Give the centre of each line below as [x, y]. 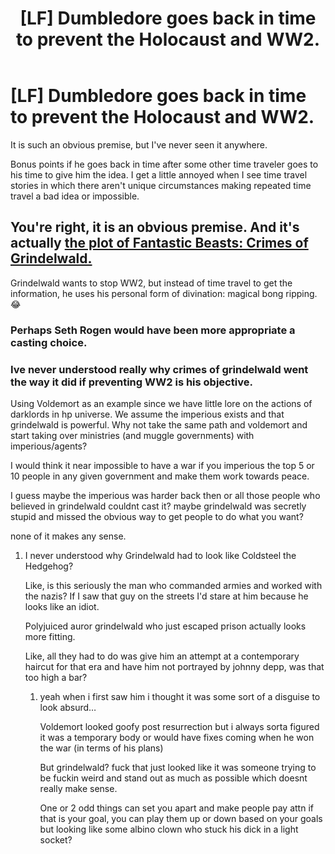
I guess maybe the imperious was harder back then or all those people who [165, 495]
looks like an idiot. [62, 606]
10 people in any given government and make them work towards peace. [160, 476]
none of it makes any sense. [68, 536]
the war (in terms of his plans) [101, 748]
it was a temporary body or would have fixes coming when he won [177, 737]
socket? [56, 839]
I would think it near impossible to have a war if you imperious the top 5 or [162, 465]
